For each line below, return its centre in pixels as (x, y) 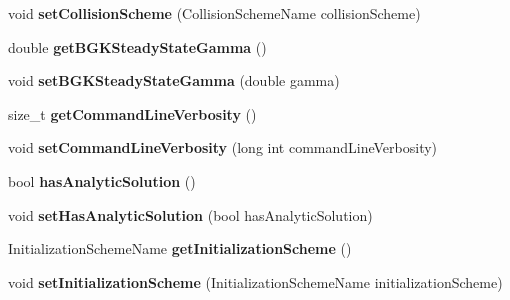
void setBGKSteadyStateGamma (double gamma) (174, 80)
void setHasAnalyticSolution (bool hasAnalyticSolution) (190, 214)
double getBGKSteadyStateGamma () (137, 46)
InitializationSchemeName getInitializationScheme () (180, 248)
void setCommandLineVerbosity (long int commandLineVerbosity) (223, 147)
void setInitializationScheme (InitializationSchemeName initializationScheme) (255, 281)
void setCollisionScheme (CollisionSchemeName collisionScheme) (214, 13)
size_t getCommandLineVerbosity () (132, 113)
